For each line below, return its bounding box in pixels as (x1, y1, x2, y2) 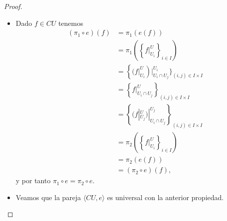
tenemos (58, 17, 84, 28)
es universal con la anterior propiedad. (107, 192, 224, 202)
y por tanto (15, 175, 51, 186)
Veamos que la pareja (15, 192, 81, 202)
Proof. (4, 1, 22, 11)
